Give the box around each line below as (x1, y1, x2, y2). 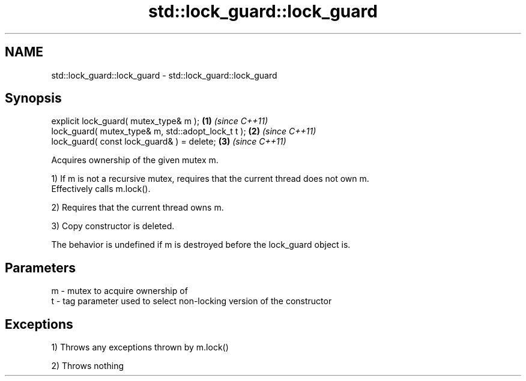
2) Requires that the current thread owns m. (51, 202, 224, 213)
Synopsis (5, 91, 62, 106)
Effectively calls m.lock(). (51, 184, 151, 194)
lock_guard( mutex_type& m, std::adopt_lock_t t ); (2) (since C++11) (51, 126, 316, 137)
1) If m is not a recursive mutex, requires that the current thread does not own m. (51, 173, 369, 184)
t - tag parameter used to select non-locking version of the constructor (51, 296, 332, 307)
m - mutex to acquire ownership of (51, 286, 188, 296)
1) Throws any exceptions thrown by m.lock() (51, 342, 229, 353)
